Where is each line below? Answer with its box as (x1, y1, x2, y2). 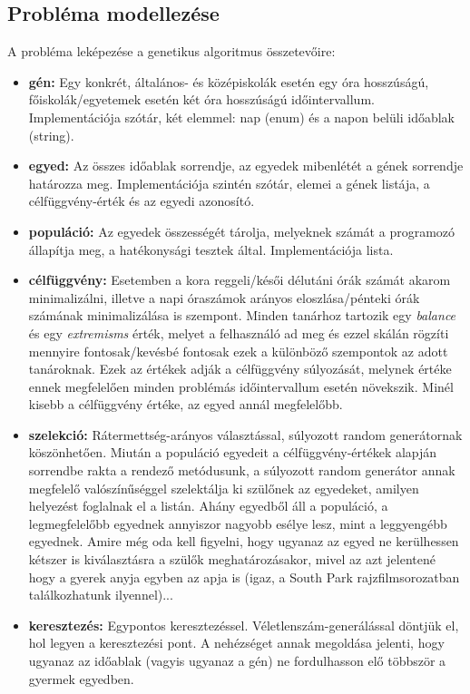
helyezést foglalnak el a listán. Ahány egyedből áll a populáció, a (28, 496, 388, 515)
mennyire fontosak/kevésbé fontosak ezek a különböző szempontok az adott (28, 341, 448, 360)
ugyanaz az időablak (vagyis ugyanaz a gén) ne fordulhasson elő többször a (28, 651, 446, 670)
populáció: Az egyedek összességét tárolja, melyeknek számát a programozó (28, 221, 455, 240)
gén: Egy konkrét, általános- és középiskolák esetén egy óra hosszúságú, (28, 72, 429, 91)
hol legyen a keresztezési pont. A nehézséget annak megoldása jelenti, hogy (28, 633, 445, 652)
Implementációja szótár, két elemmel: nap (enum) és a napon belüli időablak (28, 107, 455, 126)
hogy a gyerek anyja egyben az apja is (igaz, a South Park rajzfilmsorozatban (28, 567, 460, 586)
